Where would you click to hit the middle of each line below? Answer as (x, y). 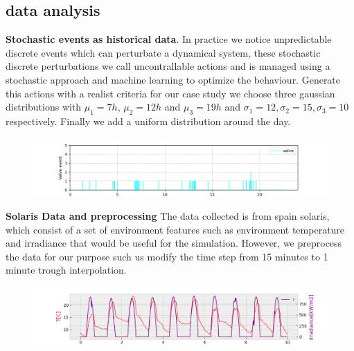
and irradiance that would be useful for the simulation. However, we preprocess (174, 243)
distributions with (44, 107)
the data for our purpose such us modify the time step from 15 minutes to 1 (167, 256)
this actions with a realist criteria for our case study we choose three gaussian (170, 93)
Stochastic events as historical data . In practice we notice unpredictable (169, 39)
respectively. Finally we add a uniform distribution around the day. (148, 121)
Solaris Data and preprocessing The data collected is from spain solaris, (168, 215)
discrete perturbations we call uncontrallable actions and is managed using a (168, 66)
